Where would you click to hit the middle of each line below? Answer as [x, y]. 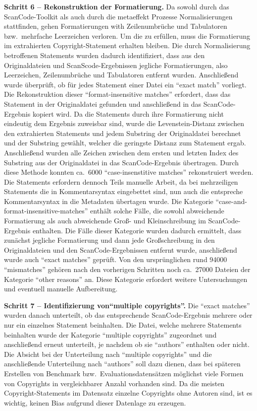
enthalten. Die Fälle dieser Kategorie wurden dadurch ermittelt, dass [137, 230]
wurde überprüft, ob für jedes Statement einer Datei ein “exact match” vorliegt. [125, 84]
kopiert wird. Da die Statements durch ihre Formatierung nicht [128, 113]
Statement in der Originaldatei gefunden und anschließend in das [103, 103]
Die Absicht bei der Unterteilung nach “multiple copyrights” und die [108, 354]
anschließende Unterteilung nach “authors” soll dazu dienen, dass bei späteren [122, 364]
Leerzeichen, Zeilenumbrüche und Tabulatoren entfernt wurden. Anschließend [121, 75]
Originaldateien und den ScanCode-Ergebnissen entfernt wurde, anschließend [121, 249]
